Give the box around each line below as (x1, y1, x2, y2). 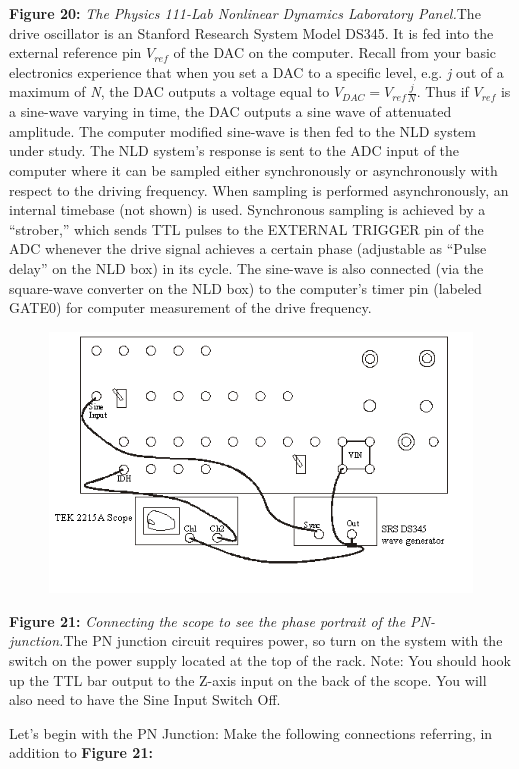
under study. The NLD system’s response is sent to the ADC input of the (9, 140, 460, 161)
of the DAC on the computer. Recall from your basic (173, 42, 497, 63)
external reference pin (9, 42, 142, 63)
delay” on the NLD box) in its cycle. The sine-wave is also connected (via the (9, 257, 484, 278)
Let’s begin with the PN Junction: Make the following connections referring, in (9, 722, 493, 743)
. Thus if (416, 81, 469, 102)
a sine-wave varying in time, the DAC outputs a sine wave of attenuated (9, 101, 452, 122)
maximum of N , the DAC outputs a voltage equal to (9, 81, 330, 102)
